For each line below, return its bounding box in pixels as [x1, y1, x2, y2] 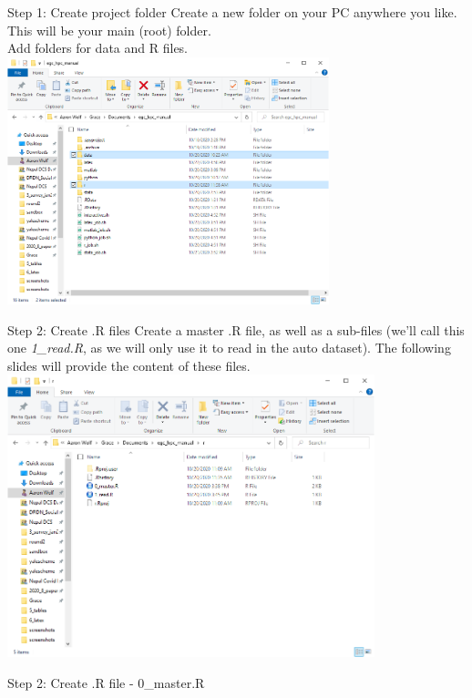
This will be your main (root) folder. [7, 20, 211, 39]
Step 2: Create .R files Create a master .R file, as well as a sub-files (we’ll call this [7, 320, 465, 339]
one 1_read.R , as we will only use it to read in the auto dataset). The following [7, 338, 451, 357]
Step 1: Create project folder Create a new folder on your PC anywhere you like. [7, 3, 457, 21]
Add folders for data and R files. [7, 38, 189, 57]
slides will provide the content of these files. [7, 355, 251, 375]
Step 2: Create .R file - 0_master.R [7, 672, 205, 692]
